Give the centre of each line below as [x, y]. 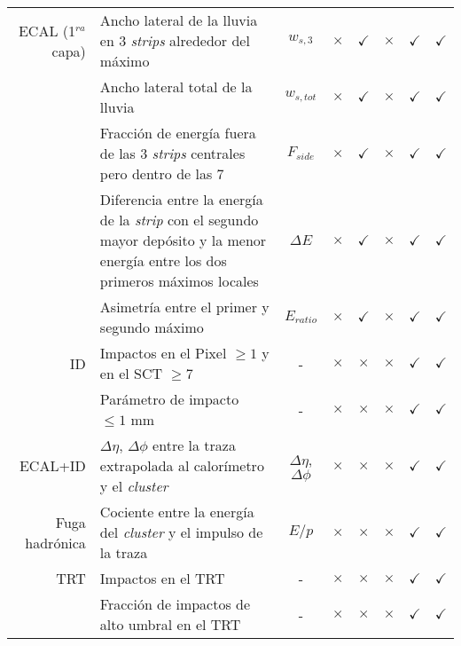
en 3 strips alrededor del [175, 40]
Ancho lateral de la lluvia [179, 20]
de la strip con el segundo [179, 220]
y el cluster [134, 486]
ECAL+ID [52, 465]
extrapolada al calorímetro [182, 465]
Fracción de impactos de [175, 604]
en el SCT [131, 373]
